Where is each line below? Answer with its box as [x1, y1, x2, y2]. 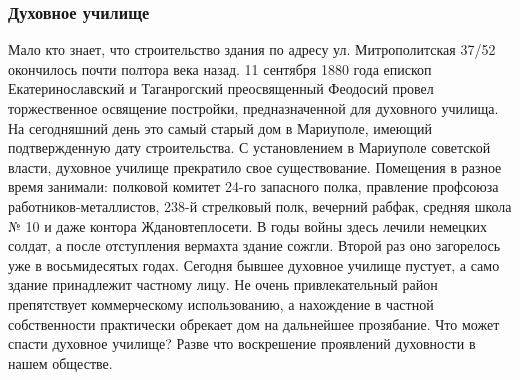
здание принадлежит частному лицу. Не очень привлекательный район [8, 274, 438, 295]
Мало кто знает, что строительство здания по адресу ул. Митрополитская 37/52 [8, 39, 496, 60]
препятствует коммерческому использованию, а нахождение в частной [8, 293, 434, 314]
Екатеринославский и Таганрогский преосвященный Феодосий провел [8, 78, 434, 99]
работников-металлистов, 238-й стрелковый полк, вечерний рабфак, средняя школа [8, 195, 512, 216]
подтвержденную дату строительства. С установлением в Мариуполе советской [8, 137, 491, 158]
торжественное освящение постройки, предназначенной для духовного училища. [8, 98, 499, 118]
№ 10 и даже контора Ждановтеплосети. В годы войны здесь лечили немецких [8, 215, 488, 236]
